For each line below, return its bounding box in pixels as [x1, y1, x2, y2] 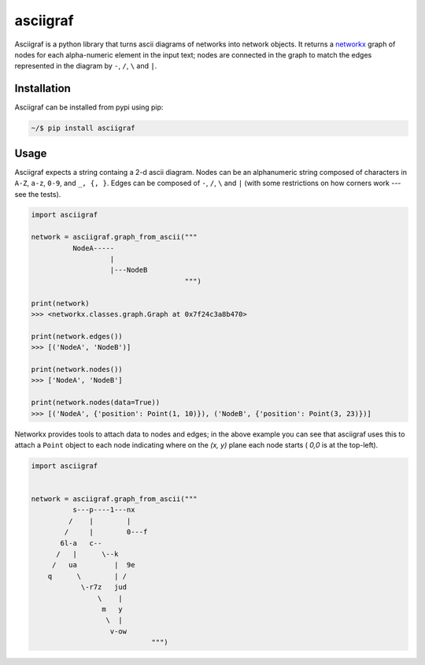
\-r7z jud [80, 583, 128, 592]
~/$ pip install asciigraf [31, 124, 135, 133]
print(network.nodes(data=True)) [31, 398, 161, 407]
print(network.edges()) [31, 332, 124, 340]
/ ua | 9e [51, 560, 135, 570]
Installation [14, 82, 71, 95]
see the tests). [14, 189, 61, 199]
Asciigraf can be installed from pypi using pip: [14, 102, 164, 112]
